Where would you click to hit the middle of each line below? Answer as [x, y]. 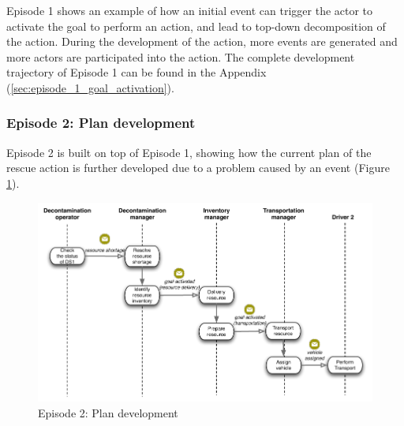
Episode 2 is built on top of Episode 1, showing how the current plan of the [189, 152]
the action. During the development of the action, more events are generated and [202, 41]
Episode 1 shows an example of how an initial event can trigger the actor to [190, 10]
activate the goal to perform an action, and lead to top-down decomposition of [196, 26]
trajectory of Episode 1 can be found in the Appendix [137, 72]
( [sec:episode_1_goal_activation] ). [90, 87]
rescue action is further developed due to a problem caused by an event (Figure [198, 168]
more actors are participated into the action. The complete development [181, 56]
